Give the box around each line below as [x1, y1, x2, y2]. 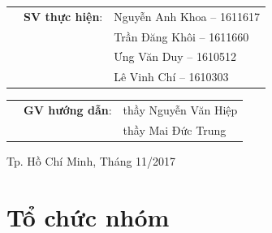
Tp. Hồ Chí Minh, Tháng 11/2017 [6, 153, 176, 170]
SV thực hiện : [24, 7, 103, 24]
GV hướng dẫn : [24, 101, 112, 119]
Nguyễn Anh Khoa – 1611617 [114, 7, 260, 24]
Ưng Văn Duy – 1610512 [114, 48, 236, 65]
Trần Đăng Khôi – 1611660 [114, 28, 249, 45]
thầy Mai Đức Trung [123, 121, 227, 138]
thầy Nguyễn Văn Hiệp [123, 101, 238, 119]
